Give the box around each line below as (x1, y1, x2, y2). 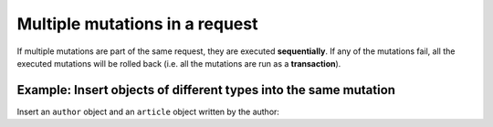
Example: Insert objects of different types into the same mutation (16, 82, 396, 98)
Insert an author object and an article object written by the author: (16, 106, 280, 117)
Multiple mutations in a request (16, 14, 258, 34)
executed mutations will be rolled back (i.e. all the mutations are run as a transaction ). (16, 58, 341, 69)
